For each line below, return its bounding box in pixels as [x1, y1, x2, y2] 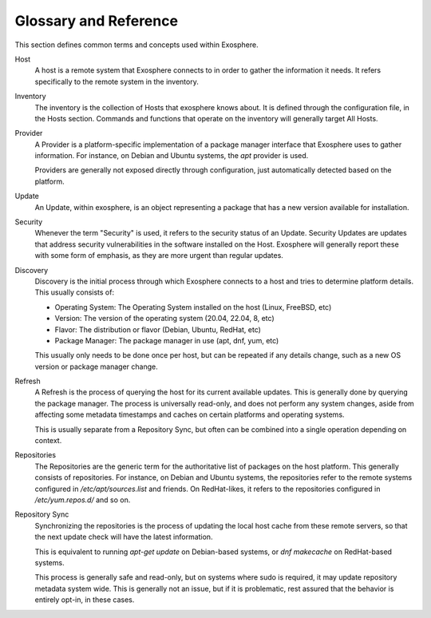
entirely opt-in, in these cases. [34, 595, 135, 604]
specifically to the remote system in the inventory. [34, 77, 199, 86]
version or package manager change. [34, 362, 159, 371]
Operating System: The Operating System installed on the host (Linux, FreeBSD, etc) [54, 302, 332, 311]
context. [34, 436, 62, 446]
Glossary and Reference [14, 12, 179, 30]
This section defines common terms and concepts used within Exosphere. [14, 40, 259, 50]
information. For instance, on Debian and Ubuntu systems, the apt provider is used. [34, 151, 309, 160]
